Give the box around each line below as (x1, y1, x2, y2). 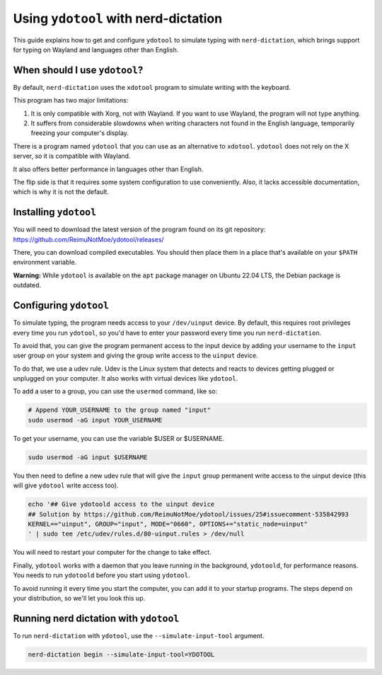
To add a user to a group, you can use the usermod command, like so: (13, 387, 218, 396)
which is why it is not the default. (13, 187, 110, 196)
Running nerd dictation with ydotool (13, 612, 180, 624)
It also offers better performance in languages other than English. (13, 165, 204, 173)
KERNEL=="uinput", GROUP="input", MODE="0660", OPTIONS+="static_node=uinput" (28, 520, 308, 528)
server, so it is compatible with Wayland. (13, 152, 131, 161)
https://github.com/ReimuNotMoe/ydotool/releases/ (13, 235, 164, 243)
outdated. (13, 281, 42, 289)
